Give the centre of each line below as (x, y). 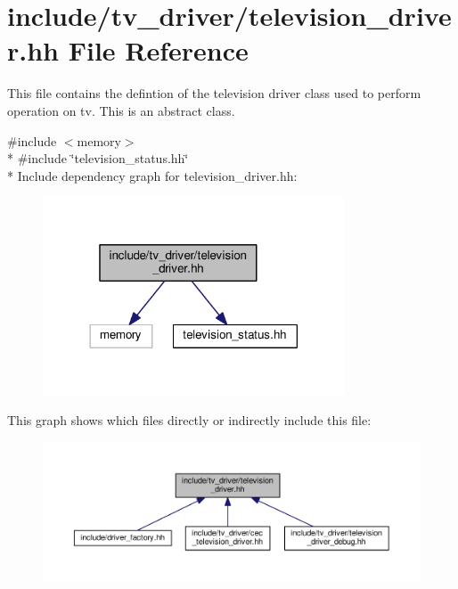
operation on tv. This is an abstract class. (121, 110)
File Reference (158, 50)
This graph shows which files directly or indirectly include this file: (189, 420)
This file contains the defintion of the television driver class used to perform (214, 93)
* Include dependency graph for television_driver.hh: (152, 175)
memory (99, 140)
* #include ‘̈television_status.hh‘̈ (98, 158)
